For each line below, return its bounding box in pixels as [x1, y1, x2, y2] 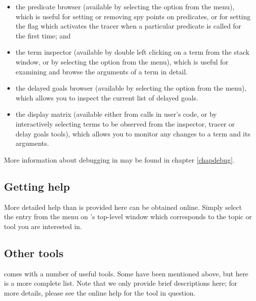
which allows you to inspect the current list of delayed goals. [15, 92, 198, 102]
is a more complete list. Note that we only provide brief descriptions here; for [4, 278, 238, 288]
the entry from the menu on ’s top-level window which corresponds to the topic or [4, 211, 252, 222]
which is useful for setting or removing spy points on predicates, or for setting [15, 11, 251, 21]
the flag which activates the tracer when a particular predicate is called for [15, 21, 242, 31]
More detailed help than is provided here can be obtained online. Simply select [4, 201, 242, 212]
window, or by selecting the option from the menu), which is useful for [15, 56, 229, 67]
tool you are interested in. [4, 221, 82, 231]
